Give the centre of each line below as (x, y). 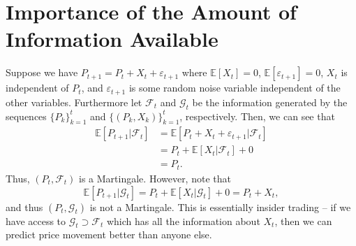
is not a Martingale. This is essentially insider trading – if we (220, 207)
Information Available (112, 39)
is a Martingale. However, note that (155, 178)
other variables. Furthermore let (74, 102)
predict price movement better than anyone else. (109, 234)
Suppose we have (42, 72)
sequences (26, 116)
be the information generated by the (270, 102)
